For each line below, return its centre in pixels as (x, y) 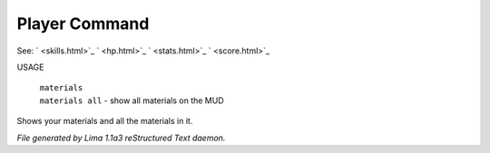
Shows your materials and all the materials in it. (105, 121)
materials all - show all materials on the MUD (132, 100)
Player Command (83, 24)
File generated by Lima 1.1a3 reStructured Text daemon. (121, 138)
